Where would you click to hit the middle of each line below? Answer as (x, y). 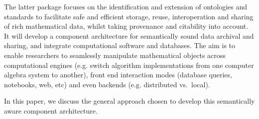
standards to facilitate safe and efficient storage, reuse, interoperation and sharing (129, 16)
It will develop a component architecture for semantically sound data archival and (129, 35)
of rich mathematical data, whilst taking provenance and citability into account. (126, 26)
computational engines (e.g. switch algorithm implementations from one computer (129, 65)
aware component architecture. (51, 110)
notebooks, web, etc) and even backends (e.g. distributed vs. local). (107, 84)
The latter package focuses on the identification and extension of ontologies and (126, 6)
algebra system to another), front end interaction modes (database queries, (118, 75)
